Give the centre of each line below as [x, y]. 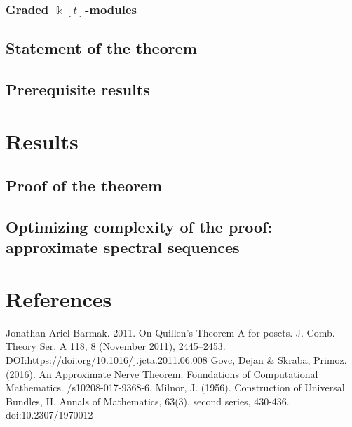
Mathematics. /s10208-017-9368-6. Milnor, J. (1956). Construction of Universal [175, 387]
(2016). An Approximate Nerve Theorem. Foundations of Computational [162, 373]
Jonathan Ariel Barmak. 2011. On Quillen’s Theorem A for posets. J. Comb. [170, 332]
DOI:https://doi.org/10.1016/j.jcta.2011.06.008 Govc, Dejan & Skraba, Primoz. [176, 360]
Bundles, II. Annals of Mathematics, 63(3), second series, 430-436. [148, 401]
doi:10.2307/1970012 [49, 415]
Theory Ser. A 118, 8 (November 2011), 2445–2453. [116, 346]
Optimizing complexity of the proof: [139, 226]
